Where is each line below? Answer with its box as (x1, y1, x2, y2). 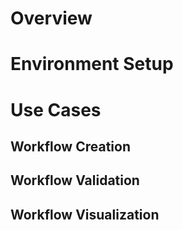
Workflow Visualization (10, 206, 160, 223)
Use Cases (10, 98, 102, 121)
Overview (10, 7, 93, 30)
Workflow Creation (10, 138, 131, 155)
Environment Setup (10, 53, 174, 76)
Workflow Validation (10, 172, 140, 189)
